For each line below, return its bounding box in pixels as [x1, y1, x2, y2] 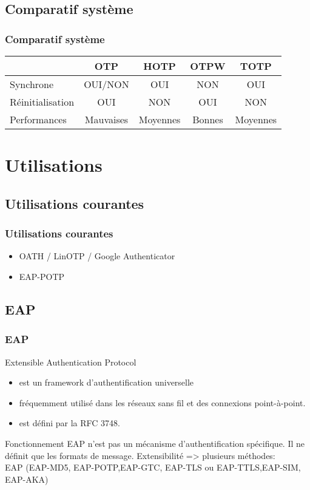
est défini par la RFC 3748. [19, 417, 120, 429]
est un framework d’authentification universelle [19, 376, 194, 389]
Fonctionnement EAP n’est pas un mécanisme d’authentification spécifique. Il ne [5, 437, 305, 449]
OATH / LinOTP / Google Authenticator [19, 250, 175, 262]
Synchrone [10, 77, 54, 91]
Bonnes [192, 112, 223, 126]
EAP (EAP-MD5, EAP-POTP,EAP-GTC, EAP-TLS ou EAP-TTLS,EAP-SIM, [5, 461, 301, 474]
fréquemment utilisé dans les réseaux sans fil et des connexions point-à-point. [19, 396, 306, 409]
